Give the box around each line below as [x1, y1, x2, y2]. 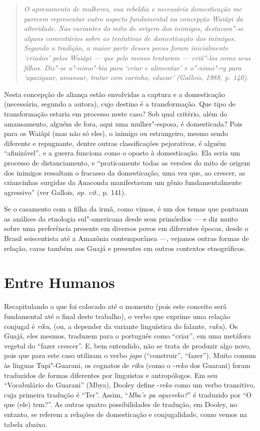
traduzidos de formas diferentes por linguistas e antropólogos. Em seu [4, 369, 217, 380]
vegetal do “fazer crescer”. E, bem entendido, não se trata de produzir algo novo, [4, 340, 251, 350]
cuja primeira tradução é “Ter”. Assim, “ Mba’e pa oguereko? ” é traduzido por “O [4, 389, 252, 399]
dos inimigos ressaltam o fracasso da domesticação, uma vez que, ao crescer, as [4, 167, 245, 177]
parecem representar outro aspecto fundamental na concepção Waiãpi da [23, 13, 243, 23]
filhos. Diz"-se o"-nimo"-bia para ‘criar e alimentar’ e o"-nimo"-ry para [23, 62, 241, 72]
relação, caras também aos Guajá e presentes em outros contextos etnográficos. [4, 242, 246, 253]
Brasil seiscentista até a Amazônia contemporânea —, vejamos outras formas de [4, 233, 249, 243]
